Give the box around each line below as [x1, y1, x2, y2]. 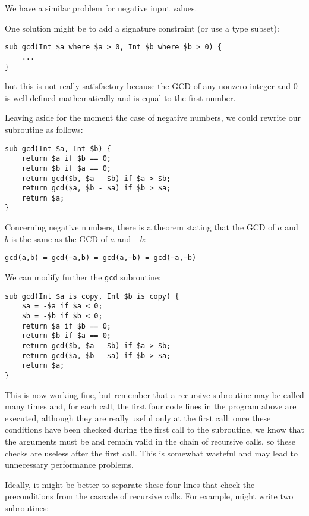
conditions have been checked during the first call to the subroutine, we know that [5, 423, 304, 436]
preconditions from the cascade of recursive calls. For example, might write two [5, 490, 294, 502]
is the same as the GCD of [11, 232, 108, 245]
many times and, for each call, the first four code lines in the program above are [5, 400, 297, 412]
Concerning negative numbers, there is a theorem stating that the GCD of [5, 221, 275, 233]
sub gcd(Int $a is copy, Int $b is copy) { [5, 292, 179, 301]
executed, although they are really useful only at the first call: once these [5, 411, 271, 424]
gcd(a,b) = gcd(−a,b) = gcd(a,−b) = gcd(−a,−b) [5, 254, 197, 262]
